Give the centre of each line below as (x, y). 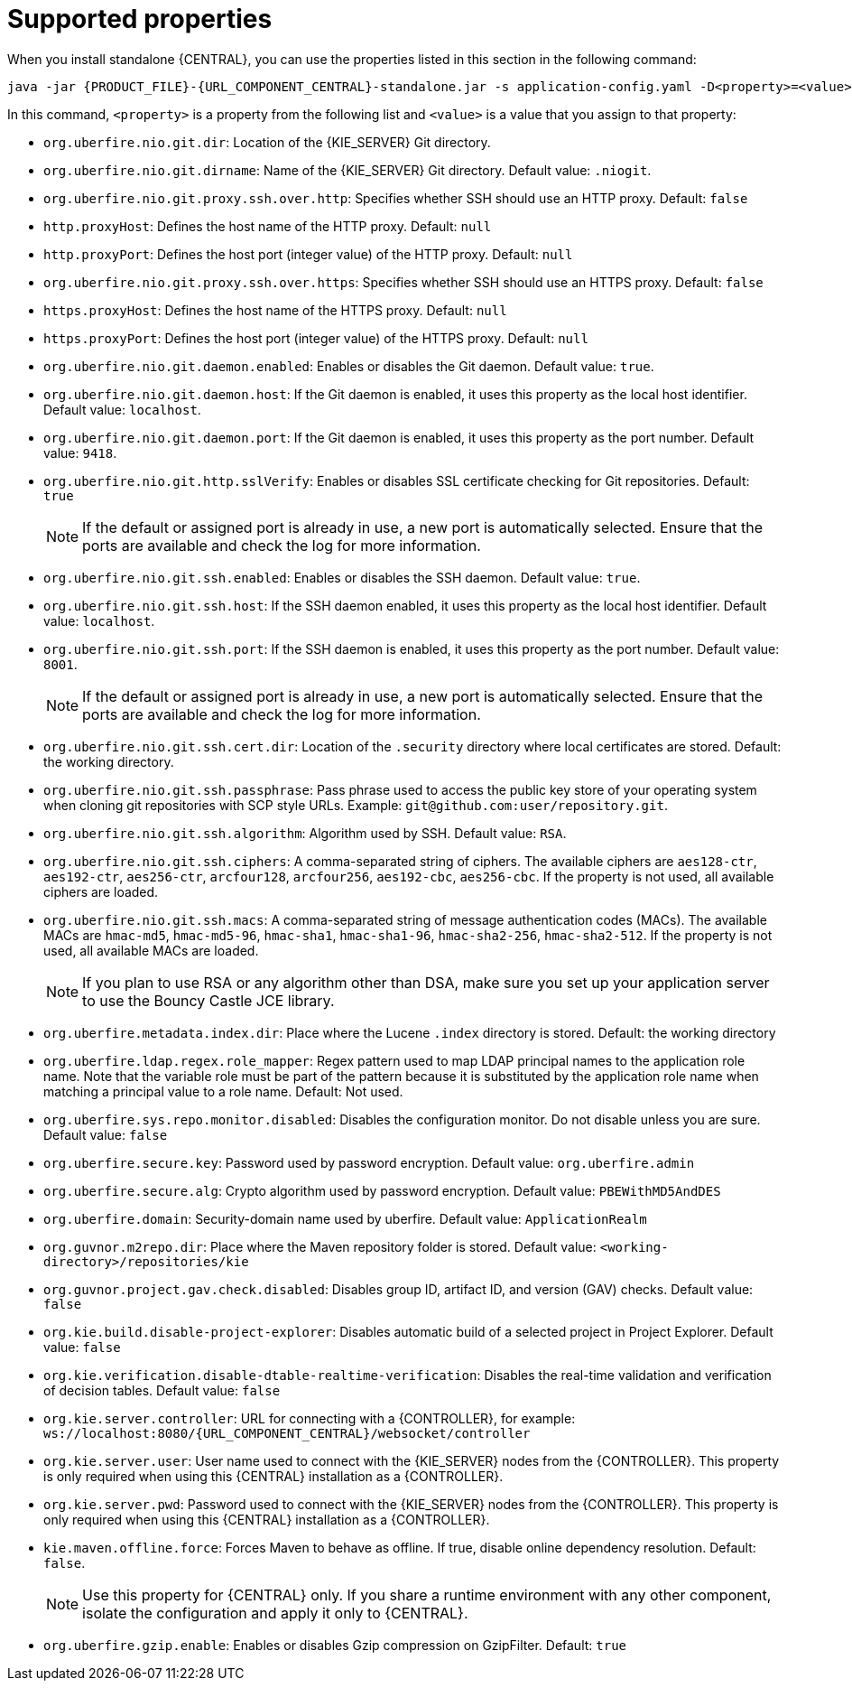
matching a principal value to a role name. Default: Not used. (223, 1091)
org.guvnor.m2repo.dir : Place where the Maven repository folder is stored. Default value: (320, 1246)
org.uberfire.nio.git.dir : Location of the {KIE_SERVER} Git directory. (267, 142)
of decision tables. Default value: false (162, 1390)
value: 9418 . (80, 452)
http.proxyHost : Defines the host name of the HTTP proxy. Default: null (268, 226)
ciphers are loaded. (101, 891)
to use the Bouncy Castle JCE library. (208, 1000)
